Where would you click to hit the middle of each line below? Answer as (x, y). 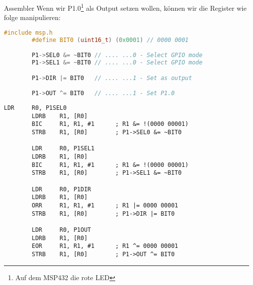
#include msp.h (28, 32)
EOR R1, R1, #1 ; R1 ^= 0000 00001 (105, 246)
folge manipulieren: (32, 17)
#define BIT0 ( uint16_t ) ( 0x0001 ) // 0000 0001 (110, 40)
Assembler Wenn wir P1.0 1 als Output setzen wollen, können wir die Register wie (125, 7)
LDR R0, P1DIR (61, 189)
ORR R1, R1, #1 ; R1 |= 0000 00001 (105, 205)
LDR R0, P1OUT (61, 230)
